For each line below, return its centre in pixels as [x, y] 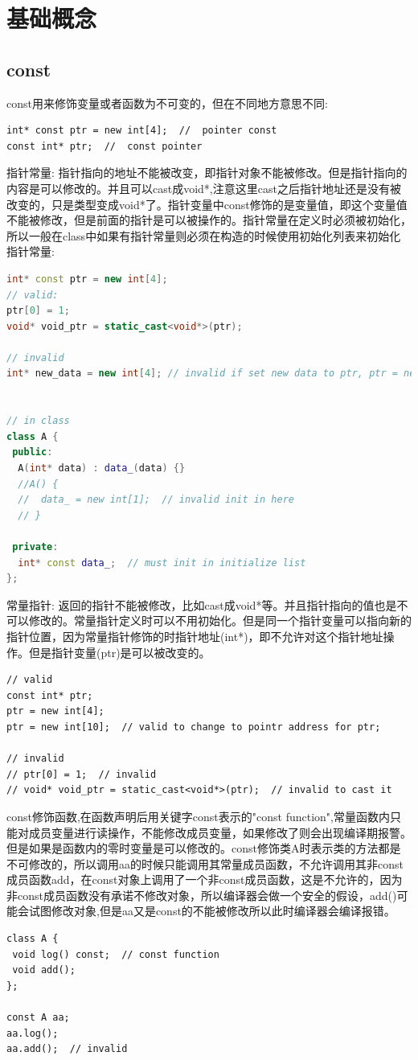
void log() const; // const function [116, 954]
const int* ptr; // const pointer [104, 146]
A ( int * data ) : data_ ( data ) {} [102, 468]
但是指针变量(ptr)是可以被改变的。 [119, 652]
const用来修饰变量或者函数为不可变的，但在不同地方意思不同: [167, 103]
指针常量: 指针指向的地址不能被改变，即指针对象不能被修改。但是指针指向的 [207, 173]
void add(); [44, 970]
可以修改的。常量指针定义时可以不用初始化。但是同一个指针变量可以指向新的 [209, 620]
